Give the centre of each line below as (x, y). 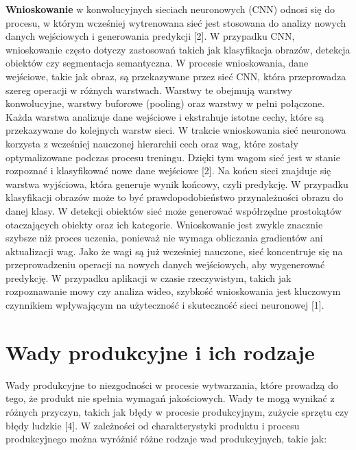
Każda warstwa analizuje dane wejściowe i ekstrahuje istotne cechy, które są (165, 116)
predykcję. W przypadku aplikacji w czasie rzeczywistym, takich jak (149, 277)
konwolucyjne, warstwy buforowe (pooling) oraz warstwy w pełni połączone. (165, 103)
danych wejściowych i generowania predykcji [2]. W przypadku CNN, (150, 36)
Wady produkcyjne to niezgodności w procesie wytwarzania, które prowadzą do (172, 384)
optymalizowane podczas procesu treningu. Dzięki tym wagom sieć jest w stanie (173, 157)
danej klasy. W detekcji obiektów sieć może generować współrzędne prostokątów (174, 210)
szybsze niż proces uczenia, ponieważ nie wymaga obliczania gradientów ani (164, 238)
